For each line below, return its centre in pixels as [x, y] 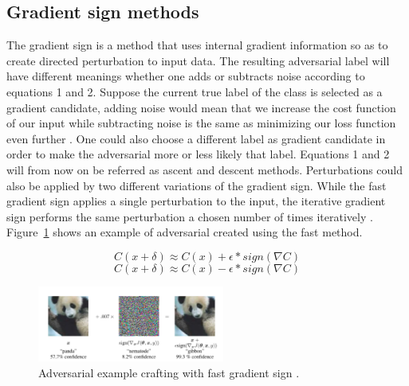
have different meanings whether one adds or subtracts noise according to [186, 76]
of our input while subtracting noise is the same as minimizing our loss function [201, 123]
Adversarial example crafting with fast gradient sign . [169, 372]
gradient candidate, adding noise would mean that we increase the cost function [201, 107]
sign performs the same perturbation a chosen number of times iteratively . [190, 216]
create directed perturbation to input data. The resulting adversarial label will [198, 60]
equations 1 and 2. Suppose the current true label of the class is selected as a [195, 91]
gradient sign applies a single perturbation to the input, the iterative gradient [196, 201]
